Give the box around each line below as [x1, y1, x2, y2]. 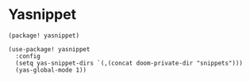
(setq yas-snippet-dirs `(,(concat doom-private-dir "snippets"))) [15, 59, 244, 67]
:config [15, 52, 41, 60]
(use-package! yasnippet [8, 45, 90, 53]
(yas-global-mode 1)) [15, 65, 87, 74]
